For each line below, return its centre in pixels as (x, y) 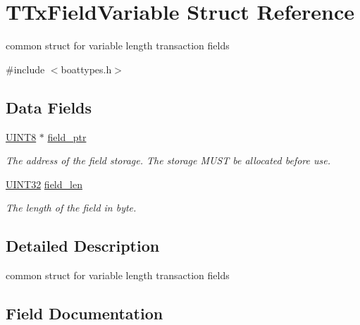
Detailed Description (83, 246)
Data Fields (49, 107)
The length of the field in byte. (71, 208)
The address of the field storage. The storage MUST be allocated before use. (168, 160)
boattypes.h (86, 69)
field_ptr (67, 136)
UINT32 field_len (44, 184)
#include (25, 69)
